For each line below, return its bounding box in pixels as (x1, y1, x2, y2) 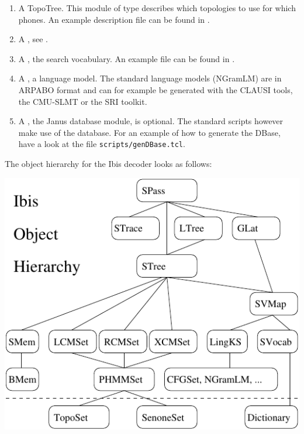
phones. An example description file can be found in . (18, 13, 210, 25)
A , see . (18, 33, 49, 45)
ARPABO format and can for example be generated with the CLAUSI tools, (18, 83, 293, 95)
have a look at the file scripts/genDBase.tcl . (18, 138, 185, 150)
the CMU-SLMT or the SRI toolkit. (18, 95, 147, 107)
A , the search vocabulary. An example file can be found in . (18, 52, 235, 64)
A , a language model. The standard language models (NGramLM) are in (18, 72, 282, 84)
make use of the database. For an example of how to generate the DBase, (18, 126, 281, 138)
